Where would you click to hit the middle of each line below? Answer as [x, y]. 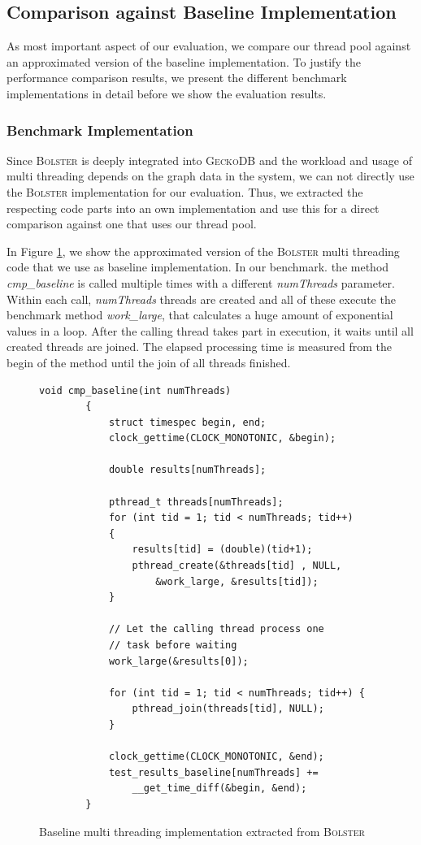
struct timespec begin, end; [187, 422]
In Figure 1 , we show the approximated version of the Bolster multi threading [203, 251]
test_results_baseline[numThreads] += [213, 772]
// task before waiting [173, 646]
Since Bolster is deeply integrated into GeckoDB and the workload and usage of [209, 160]
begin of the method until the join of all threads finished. [149, 362]
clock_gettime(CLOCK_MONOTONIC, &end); [216, 757]
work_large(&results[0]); [178, 661]
